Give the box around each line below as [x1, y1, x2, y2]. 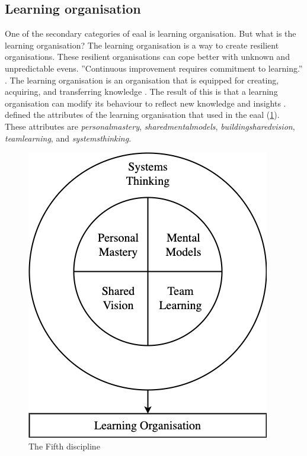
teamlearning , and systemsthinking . [5, 131, 132, 144]
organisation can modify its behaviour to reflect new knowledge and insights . [5, 97, 286, 109]
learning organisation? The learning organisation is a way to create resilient [5, 38, 279, 51]
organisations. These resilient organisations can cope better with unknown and [5, 50, 290, 63]
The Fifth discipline [28, 439, 100, 452]
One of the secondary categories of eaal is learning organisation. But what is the [5, 27, 296, 40]
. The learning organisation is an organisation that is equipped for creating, [5, 73, 279, 86]
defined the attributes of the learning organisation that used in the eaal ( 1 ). [5, 108, 280, 121]
